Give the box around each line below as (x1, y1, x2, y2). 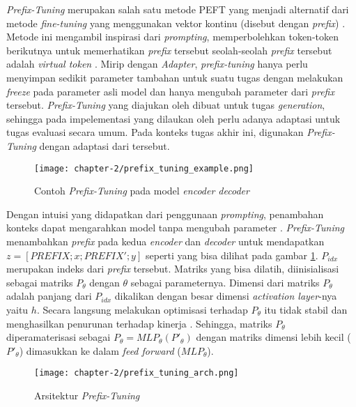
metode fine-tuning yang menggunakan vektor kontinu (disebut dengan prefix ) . (6, 15, 346, 30)
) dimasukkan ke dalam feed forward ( (19, 343, 181, 358)
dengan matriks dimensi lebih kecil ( (196, 330, 351, 344)
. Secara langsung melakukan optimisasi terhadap (36, 302, 248, 316)
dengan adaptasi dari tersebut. (39, 138, 170, 153)
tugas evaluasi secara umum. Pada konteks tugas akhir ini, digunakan (6, 125, 304, 139)
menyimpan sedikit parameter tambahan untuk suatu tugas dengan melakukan (6, 70, 343, 84)
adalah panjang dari (6, 289, 92, 303)
